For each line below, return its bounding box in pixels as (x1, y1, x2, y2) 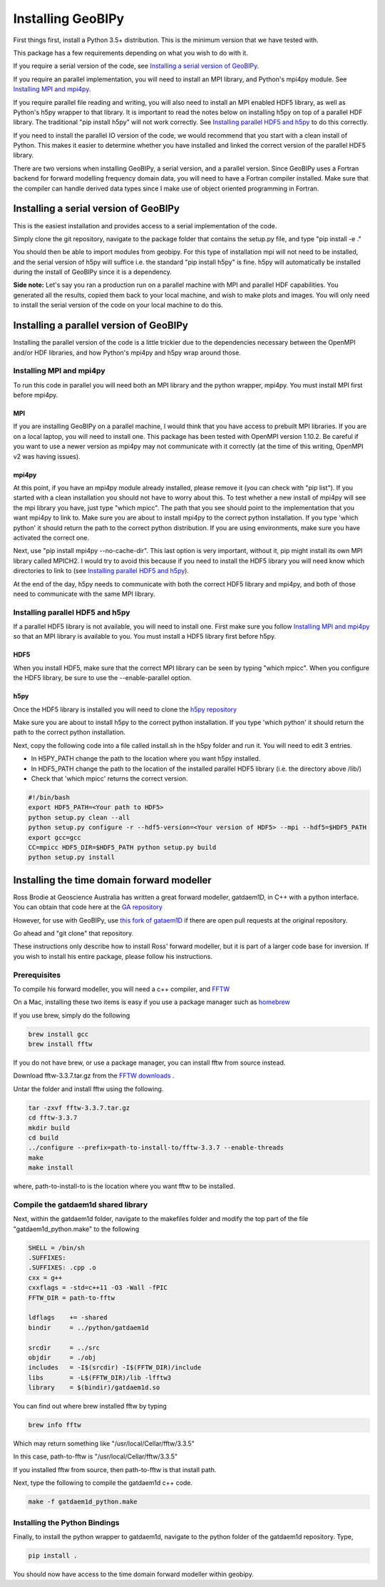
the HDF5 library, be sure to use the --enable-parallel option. (13, 674, 192, 682)
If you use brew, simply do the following (13, 1010, 130, 1020)
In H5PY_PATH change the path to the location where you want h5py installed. (31, 754, 261, 763)
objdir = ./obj (28, 1353, 96, 1362)
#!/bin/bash (28, 793, 71, 801)
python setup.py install (28, 853, 115, 861)
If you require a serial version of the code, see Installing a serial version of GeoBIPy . (13, 61, 260, 71)
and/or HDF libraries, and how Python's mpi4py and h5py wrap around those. (13, 348, 242, 357)
